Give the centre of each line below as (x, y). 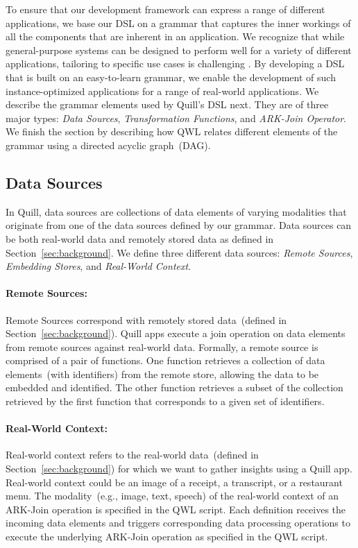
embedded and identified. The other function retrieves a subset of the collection (174, 387)
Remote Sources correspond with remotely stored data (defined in (146, 319)
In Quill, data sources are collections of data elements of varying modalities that (176, 211)
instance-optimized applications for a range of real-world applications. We (162, 91)
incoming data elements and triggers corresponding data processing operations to (178, 523)
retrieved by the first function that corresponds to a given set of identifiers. (165, 401)
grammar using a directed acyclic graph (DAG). (108, 145)
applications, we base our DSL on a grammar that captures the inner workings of (178, 23)
